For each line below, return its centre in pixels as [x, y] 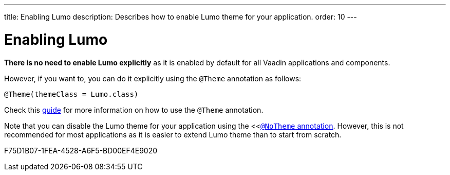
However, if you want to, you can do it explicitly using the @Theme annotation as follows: [153, 78]
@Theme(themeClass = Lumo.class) [71, 94]
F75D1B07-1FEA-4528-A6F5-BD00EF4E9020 [81, 150]
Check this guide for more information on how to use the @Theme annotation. [134, 110]
